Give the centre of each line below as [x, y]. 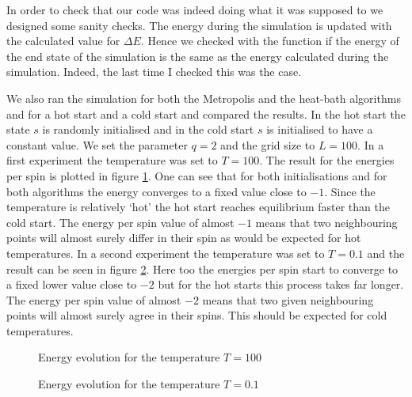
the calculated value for [63, 41]
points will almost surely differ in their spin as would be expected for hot [184, 238]
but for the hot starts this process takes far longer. [281, 284]
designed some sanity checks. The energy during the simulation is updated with [199, 25]
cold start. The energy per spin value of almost [120, 222]
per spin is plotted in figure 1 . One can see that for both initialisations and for [197, 175]
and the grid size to [268, 144]
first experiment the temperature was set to [112, 160]
